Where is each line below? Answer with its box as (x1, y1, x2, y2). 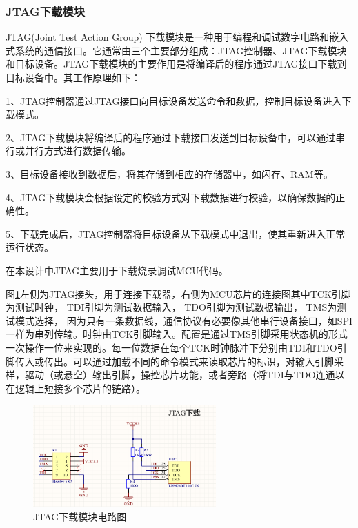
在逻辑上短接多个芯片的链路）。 (6, 380, 146, 395)
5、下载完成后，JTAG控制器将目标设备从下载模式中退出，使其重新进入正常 (6, 226, 346, 241)
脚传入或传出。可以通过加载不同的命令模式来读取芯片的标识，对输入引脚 (6, 354, 334, 368)
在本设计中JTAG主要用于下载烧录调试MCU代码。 (6, 263, 228, 277)
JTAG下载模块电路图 (33, 509, 127, 524)
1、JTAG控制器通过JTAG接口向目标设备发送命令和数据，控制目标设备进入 (6, 93, 342, 108)
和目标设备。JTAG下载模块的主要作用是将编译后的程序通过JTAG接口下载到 (6, 57, 347, 71)
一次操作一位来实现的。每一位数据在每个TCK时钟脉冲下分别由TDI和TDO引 (6, 340, 347, 354)
